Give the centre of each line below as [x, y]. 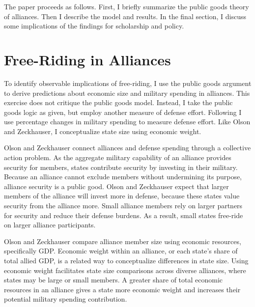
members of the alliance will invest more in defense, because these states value [122, 196]
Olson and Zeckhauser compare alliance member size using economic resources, [123, 241]
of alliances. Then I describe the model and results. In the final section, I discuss [125, 16]
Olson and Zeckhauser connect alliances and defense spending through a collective [127, 148]
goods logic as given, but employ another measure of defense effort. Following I [123, 112]
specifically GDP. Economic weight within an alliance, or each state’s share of [121, 251]
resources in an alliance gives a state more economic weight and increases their [122, 289]
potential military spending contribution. [66, 299]
